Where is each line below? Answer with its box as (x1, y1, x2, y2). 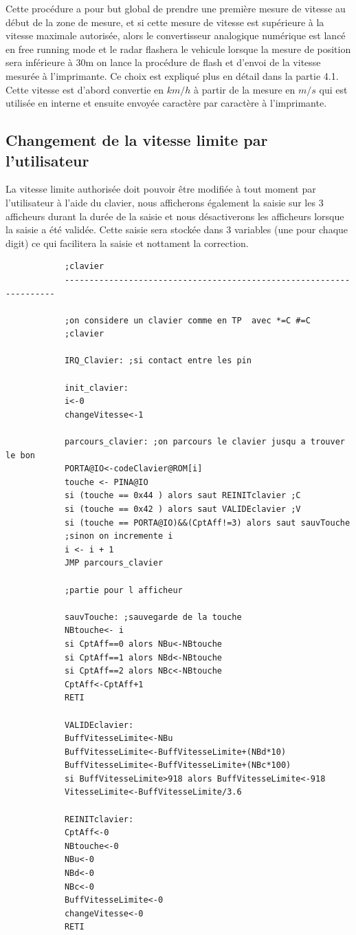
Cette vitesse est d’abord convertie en (5, 82, 164, 96)
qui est (319, 82, 348, 96)
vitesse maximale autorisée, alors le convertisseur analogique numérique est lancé (5, 28, 346, 43)
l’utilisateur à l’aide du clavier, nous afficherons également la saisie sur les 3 (5, 195, 324, 209)
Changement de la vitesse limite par (5, 129, 268, 151)
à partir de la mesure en (194, 82, 296, 96)
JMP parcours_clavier (64, 558, 164, 568)
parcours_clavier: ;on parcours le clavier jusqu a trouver (64, 437, 345, 447)
